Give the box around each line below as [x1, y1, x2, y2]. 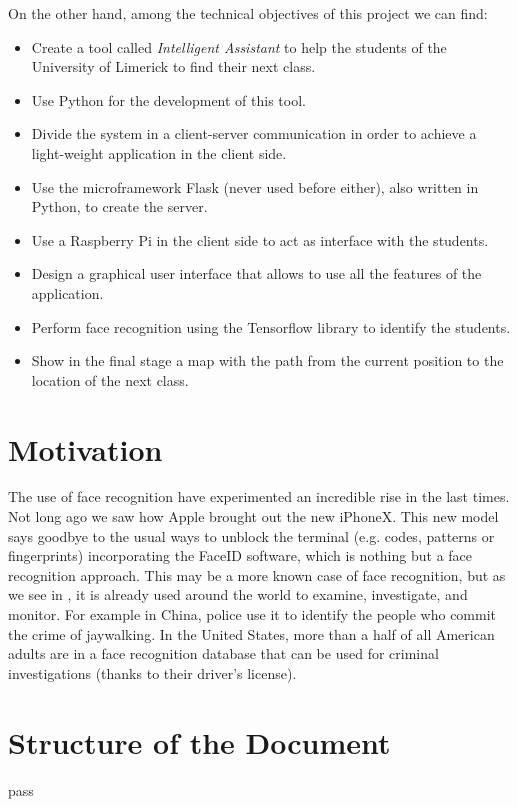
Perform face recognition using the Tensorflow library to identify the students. [31, 316, 511, 337]
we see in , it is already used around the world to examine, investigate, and [8, 584, 468, 605]
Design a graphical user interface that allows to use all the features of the [31, 263, 482, 284]
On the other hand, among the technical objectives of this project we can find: [8, 3, 488, 23]
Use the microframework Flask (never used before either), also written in [31, 176, 479, 197]
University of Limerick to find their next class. [31, 56, 316, 77]
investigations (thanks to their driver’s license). [8, 662, 297, 683]
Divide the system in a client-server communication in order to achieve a [31, 123, 477, 144]
